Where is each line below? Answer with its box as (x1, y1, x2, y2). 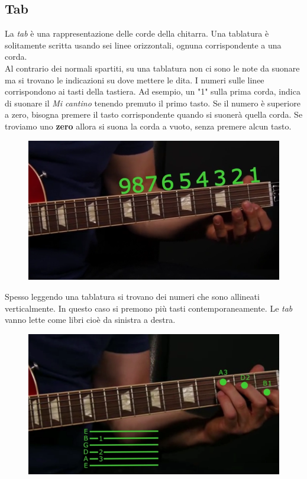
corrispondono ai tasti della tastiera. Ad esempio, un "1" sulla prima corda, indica (5, 85, 300, 98)
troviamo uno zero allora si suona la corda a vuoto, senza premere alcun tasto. (5, 119, 292, 132)
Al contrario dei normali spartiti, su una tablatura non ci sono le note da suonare (5, 62, 300, 74)
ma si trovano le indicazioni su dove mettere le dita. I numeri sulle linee (5, 73, 264, 86)
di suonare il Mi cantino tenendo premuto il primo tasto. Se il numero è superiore (5, 96, 300, 109)
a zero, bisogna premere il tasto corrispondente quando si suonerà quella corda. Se (5, 108, 303, 121)
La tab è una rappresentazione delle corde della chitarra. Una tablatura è (5, 27, 269, 40)
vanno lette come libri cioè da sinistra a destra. (5, 313, 176, 326)
